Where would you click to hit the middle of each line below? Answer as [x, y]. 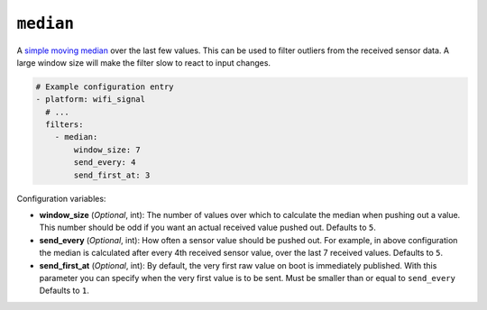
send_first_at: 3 [112, 175]
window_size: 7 [107, 150]
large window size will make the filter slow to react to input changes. [143, 62]
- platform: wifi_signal [91, 100]
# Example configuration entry [105, 87]
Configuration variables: [61, 198]
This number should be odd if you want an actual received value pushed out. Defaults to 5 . [207, 228]
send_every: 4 [105, 163]
